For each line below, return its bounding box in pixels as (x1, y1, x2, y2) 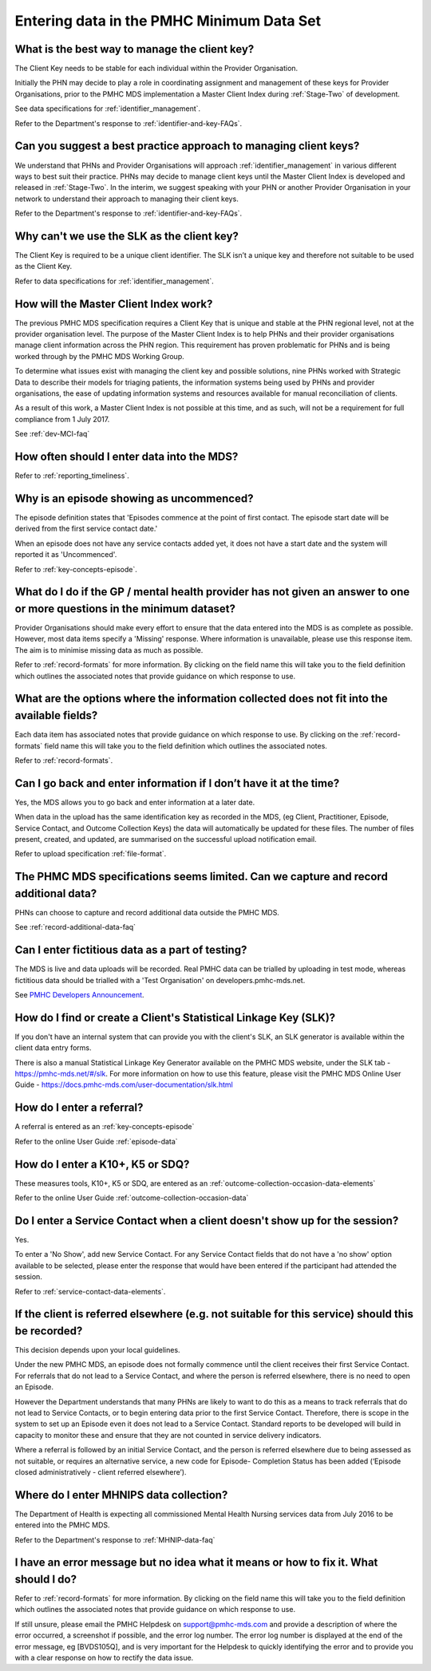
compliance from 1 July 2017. (14, 414, 110, 424)
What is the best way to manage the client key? (14, 42, 255, 56)
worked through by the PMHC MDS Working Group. (14, 351, 184, 361)
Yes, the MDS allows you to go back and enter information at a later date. (14, 797, 255, 807)
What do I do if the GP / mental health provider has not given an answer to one (14, 585, 410, 598)
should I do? (14, 1573, 77, 1586)
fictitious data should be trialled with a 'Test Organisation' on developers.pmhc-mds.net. (14, 975, 306, 985)
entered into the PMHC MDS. (14, 1520, 111, 1530)
